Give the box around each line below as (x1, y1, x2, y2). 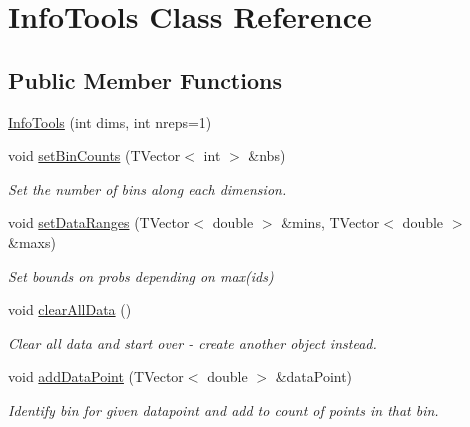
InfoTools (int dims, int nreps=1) (8, 111, 212, 132)
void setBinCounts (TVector (8, 145, 181, 166)
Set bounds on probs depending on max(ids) (8, 265, 274, 286)
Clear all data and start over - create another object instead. (8, 332, 377, 353)
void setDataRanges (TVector (8, 212, 190, 233)
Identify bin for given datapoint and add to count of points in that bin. (8, 399, 439, 420)
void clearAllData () (8, 299, 132, 320)
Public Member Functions (8, 64, 282, 95)
